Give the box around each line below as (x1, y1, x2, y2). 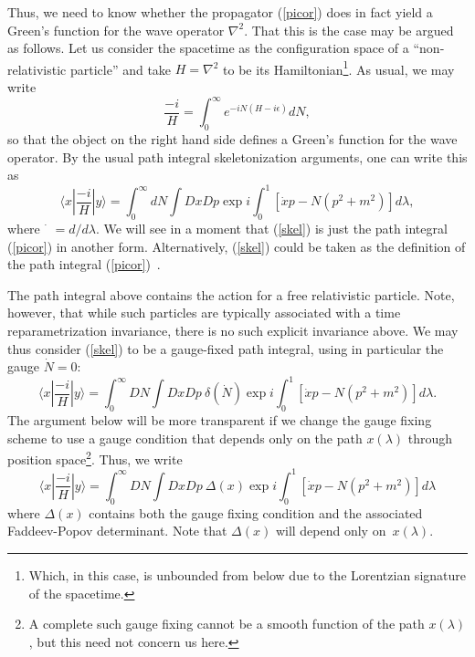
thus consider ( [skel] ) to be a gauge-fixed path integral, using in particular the (7, 339, 444, 358)
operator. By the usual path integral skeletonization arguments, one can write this (7, 147, 468, 166)
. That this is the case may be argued (244, 20, 454, 39)
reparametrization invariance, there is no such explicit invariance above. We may (7, 320, 459, 339)
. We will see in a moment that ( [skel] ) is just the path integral (95, 219, 448, 237)
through (407, 428, 452, 447)
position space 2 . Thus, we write (7, 447, 183, 468)
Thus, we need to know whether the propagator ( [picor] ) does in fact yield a (7, 3, 433, 21)
